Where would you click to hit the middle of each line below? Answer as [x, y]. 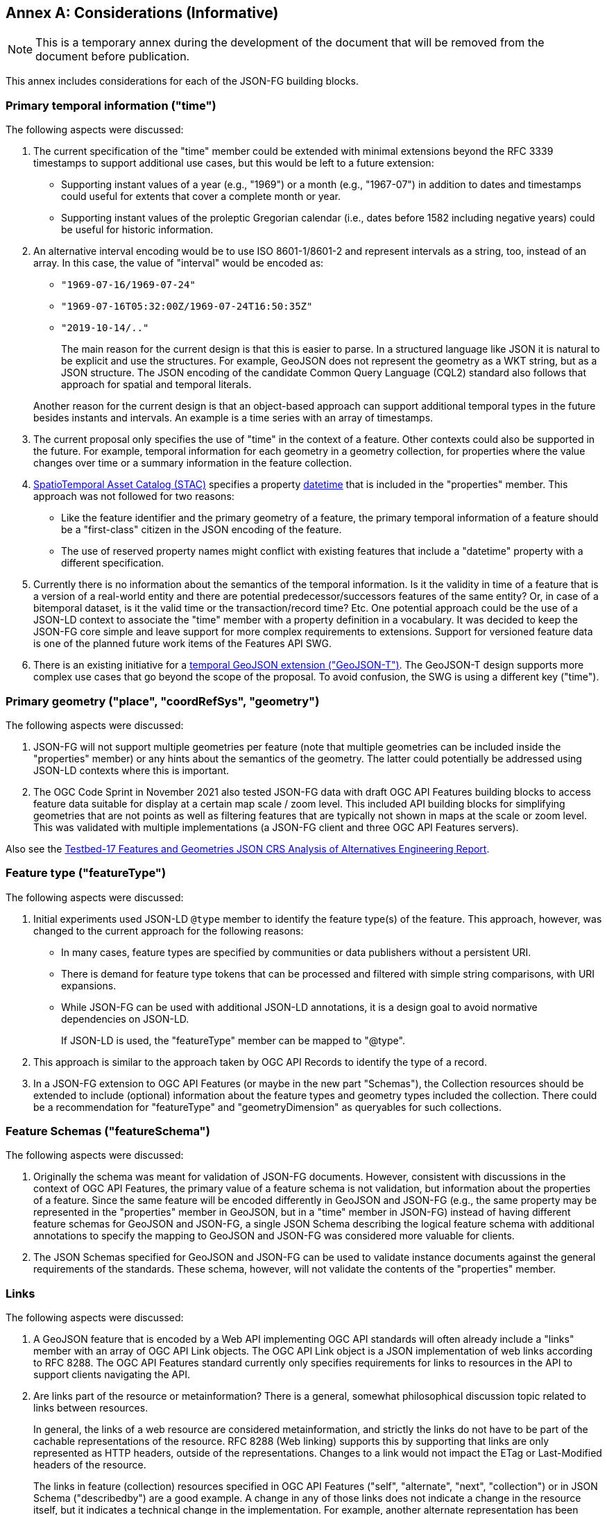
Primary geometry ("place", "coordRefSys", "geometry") [163, 701]
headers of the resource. [90, 1465]
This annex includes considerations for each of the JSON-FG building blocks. [182, 81]
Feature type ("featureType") [86, 873]
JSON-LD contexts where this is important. [131, 770]
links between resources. [91, 1408]
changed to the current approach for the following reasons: [169, 930]
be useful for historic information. [137, 230]
